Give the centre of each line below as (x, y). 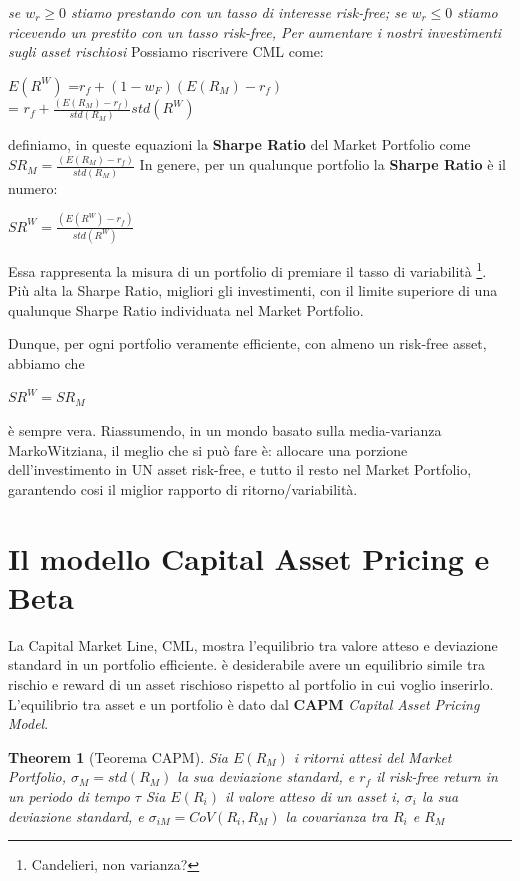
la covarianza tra (336, 815)
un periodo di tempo (69, 795)
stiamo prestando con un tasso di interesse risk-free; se (239, 12)
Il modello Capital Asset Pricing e (249, 557)
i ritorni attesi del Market (372, 756)
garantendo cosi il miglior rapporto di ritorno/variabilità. (183, 488)
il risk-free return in (437, 776)
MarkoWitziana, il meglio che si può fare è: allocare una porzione (208, 449)
